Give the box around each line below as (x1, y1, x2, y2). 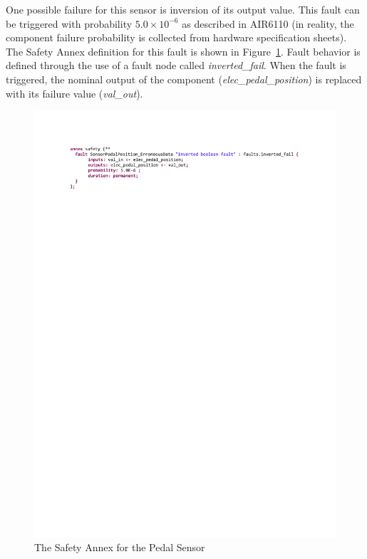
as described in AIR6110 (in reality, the (182, 16, 354, 31)
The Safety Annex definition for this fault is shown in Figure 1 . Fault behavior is (6, 43, 361, 58)
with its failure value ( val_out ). (6, 85, 143, 100)
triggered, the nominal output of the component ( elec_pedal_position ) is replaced (6, 71, 362, 86)
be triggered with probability (6, 16, 133, 31)
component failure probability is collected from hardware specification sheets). (6, 30, 347, 45)
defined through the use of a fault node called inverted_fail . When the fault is (6, 58, 346, 73)
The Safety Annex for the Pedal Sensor (34, 540, 205, 555)
